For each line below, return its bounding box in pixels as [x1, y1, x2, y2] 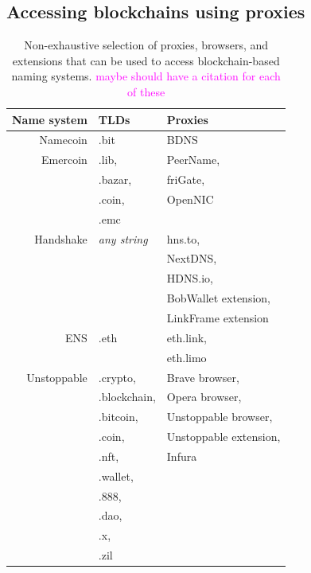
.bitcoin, [98, 408, 138, 425]
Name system [12, 111, 87, 127]
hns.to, [166, 230, 200, 247]
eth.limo [166, 349, 207, 365]
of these [127, 83, 165, 99]
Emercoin [41, 151, 87, 168]
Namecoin [39, 131, 87, 148]
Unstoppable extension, [166, 428, 281, 445]
